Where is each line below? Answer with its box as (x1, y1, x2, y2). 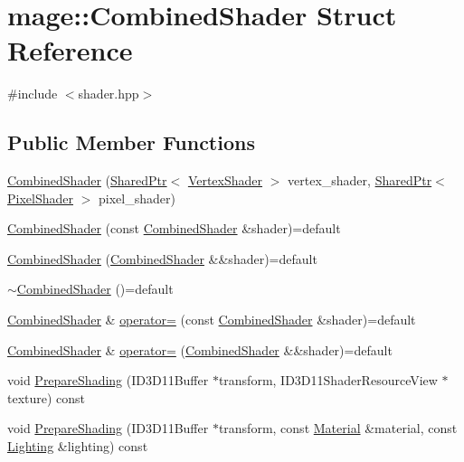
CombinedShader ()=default (16, 279, 174, 298)
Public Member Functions (7, 128, 255, 156)
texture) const (7, 388, 86, 407)
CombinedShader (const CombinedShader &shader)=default (7, 219, 341, 238)
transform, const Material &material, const (218, 419, 458, 438)
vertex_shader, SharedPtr (288, 171, 432, 190)
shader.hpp (78, 84, 139, 103)
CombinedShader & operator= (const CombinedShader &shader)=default (7, 310, 416, 329)
